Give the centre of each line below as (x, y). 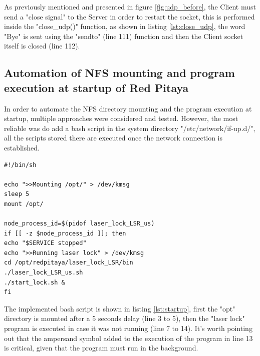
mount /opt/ (24, 204)
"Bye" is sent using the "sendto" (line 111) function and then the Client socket (124, 36)
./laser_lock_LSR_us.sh (44, 273)
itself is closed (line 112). (42, 46)
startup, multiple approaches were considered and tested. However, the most (121, 118)
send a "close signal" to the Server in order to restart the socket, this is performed (129, 16)
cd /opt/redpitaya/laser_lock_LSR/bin (69, 263)
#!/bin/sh (20, 165)
